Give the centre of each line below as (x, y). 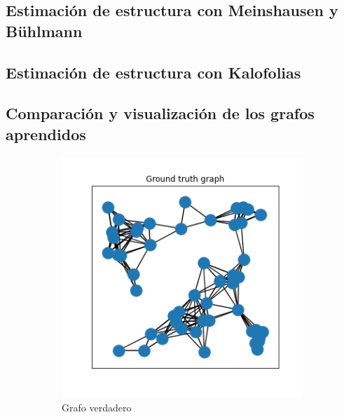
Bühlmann (44, 30)
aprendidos (46, 134)
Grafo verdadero (97, 408)
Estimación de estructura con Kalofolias (153, 72)
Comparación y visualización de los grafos (160, 113)
